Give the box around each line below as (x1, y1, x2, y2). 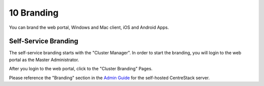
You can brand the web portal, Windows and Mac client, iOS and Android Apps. (9, 24, 169, 30)
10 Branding (9, 7, 59, 18)
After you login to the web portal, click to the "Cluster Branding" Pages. (9, 66, 153, 72)
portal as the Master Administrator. (9, 57, 79, 63)
